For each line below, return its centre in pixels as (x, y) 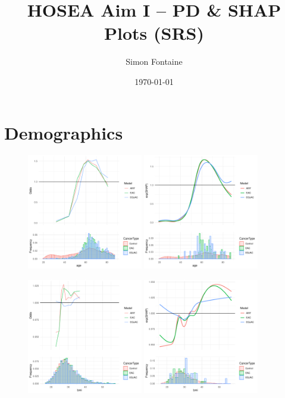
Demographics (64, 132)
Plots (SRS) (154, 33)
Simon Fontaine (154, 61)
